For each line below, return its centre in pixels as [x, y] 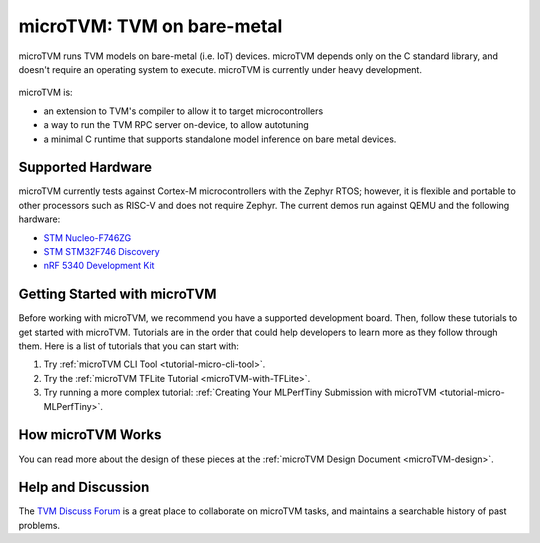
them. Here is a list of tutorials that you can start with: [129, 346]
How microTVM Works [90, 435]
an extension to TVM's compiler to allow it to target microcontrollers [183, 111]
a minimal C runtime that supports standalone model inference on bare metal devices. [220, 139]
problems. [39, 525]
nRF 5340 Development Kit [99, 266]
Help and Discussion [84, 487]
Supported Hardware [85, 167]
